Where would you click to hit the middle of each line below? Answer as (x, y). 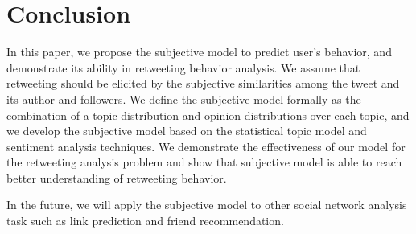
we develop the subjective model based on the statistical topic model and (187, 131)
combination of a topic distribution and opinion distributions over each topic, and (208, 115)
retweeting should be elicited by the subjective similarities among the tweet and (203, 83)
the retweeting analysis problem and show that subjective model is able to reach (204, 162)
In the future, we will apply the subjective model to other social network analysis (207, 205)
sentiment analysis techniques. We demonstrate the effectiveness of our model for (206, 146)
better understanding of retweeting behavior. (117, 177)
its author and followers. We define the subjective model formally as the (184, 99)
